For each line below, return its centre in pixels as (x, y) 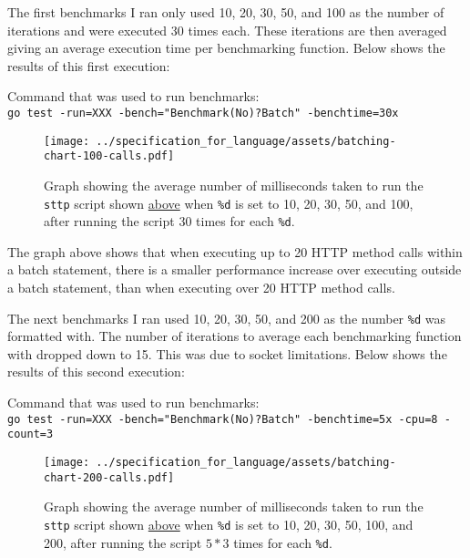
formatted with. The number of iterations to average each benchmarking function (235, 336)
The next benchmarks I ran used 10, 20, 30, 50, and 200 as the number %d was (227, 318)
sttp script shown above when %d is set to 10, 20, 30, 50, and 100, (229, 203)
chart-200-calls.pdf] (109, 477)
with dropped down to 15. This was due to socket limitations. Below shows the (227, 353)
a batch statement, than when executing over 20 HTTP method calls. (201, 288)
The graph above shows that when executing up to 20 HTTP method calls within (235, 251)
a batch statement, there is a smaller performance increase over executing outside (235, 269)
